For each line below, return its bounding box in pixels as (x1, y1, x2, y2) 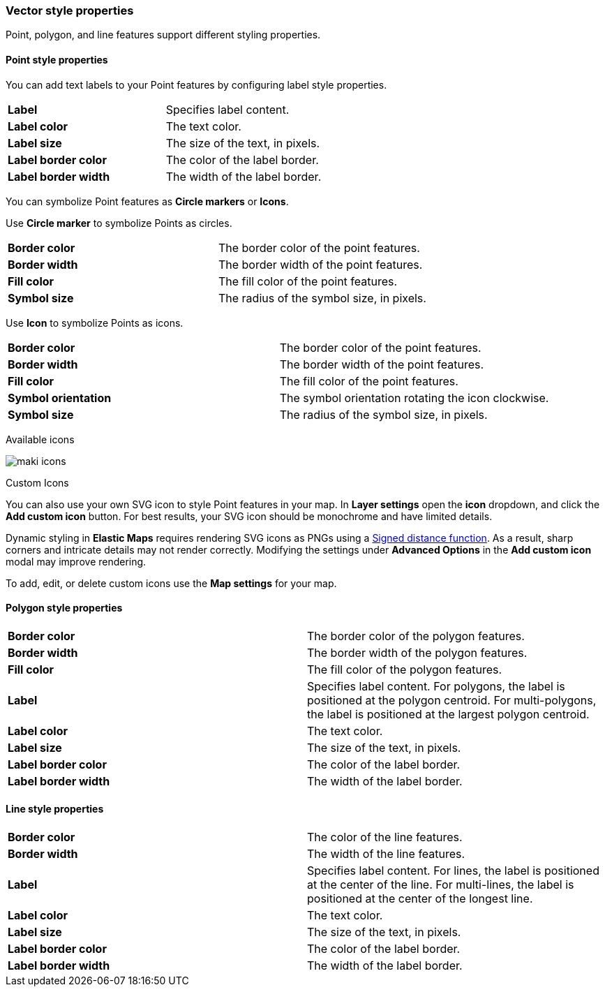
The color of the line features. (307, 830, 463, 845)
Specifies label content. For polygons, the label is (307, 679, 565, 693)
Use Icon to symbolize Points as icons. (6, 316, 184, 329)
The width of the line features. (307, 847, 465, 861)
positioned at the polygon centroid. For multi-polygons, (307, 693, 597, 707)
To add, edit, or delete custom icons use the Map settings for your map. (6, 577, 337, 589)
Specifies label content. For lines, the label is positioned (307, 864, 599, 878)
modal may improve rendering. (6, 555, 147, 568)
